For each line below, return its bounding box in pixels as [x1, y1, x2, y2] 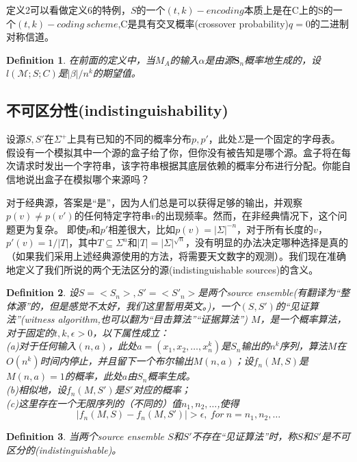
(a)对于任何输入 [6, 339, 77, 353]
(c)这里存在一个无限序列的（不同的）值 [6, 396, 181, 410]
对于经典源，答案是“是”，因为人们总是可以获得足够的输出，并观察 [6, 195, 303, 209]
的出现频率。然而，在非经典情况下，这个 [155, 208, 338, 223]
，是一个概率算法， [260, 312, 347, 326]
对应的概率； [133, 382, 191, 397]
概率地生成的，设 [244, 52, 321, 66]
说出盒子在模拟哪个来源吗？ [25, 171, 150, 186]
